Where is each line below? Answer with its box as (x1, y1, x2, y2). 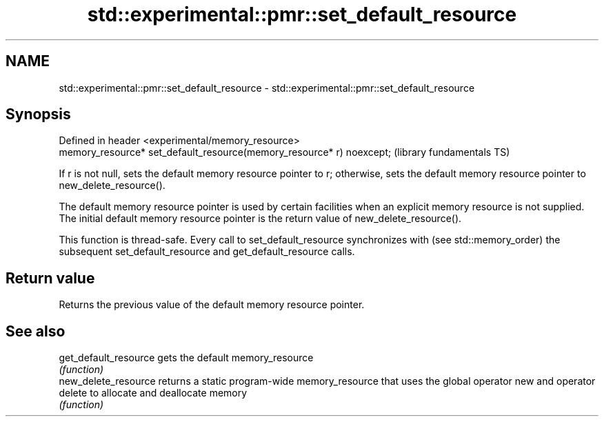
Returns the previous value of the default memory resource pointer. (59, 299, 365, 311)
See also (6, 322, 66, 340)
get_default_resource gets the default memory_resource (59, 352, 314, 364)
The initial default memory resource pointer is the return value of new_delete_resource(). (59, 212, 462, 225)
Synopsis (6, 105, 71, 123)
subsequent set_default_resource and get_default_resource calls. (59, 245, 355, 258)
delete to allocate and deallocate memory (59, 387, 248, 399)
